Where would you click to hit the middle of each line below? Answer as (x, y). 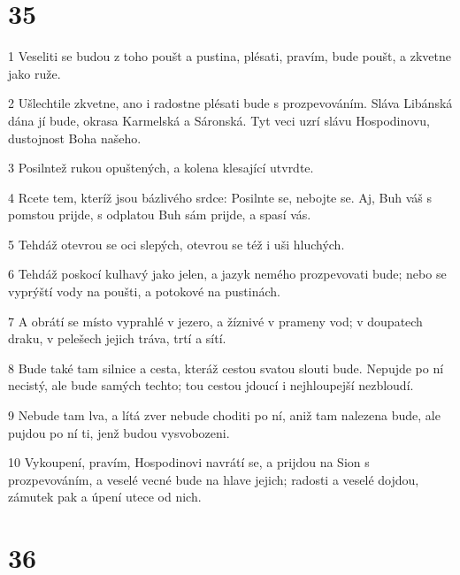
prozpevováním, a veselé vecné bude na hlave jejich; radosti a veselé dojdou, (214, 479)
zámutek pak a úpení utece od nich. (105, 497)
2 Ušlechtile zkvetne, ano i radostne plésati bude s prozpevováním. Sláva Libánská (230, 103)
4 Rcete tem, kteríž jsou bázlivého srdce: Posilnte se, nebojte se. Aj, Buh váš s (220, 197)
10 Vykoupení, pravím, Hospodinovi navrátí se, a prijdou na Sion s (189, 462)
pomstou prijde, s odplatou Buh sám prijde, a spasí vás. (160, 215)
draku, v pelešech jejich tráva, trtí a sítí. (117, 338)
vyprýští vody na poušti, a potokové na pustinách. (144, 291)
